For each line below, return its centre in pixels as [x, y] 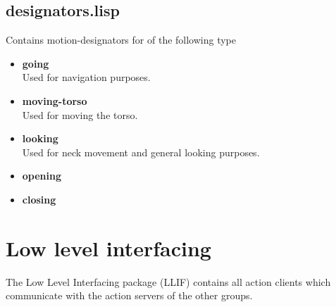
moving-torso [55, 100]
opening [42, 176]
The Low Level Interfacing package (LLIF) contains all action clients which [168, 281]
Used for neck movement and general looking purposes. [141, 152]
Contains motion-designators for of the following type [121, 40]
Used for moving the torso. [80, 114]
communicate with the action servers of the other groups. [129, 295]
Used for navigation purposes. [86, 77]
